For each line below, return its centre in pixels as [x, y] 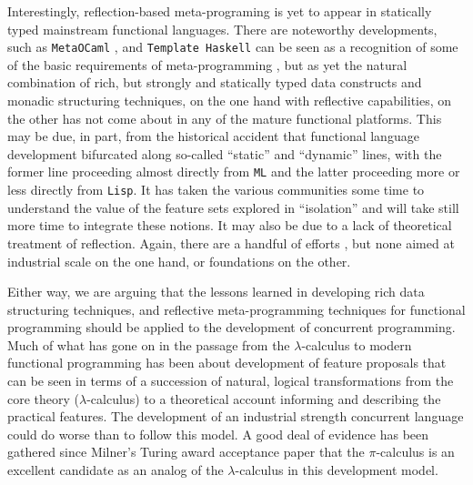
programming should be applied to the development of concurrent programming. [231, 327]
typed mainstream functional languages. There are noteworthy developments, [222, 29]
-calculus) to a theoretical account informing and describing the [264, 398]
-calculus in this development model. [337, 470]
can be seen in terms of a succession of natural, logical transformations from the [231, 381]
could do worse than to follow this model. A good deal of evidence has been [218, 434]
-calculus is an [415, 452]
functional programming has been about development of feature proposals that [227, 363]
